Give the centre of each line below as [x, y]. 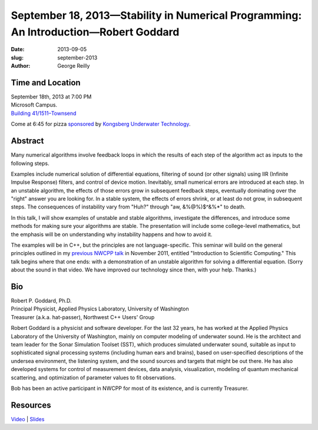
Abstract [27, 141]
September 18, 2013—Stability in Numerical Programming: [156, 15]
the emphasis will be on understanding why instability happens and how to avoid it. [112, 234]
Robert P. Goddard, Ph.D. [41, 301]
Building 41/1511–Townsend [44, 113]
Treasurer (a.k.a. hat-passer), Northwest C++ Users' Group [83, 317]
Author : [21, 66]
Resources [31, 405]
